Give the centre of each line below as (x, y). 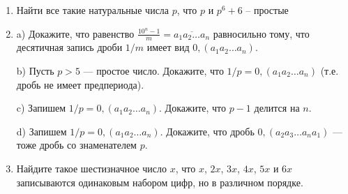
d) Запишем (41, 131)
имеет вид (168, 47)
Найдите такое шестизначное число (92, 168)
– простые (267, 10)
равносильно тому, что (261, 33)
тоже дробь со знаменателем (76, 145)
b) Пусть (35, 71)
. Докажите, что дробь (207, 131)
